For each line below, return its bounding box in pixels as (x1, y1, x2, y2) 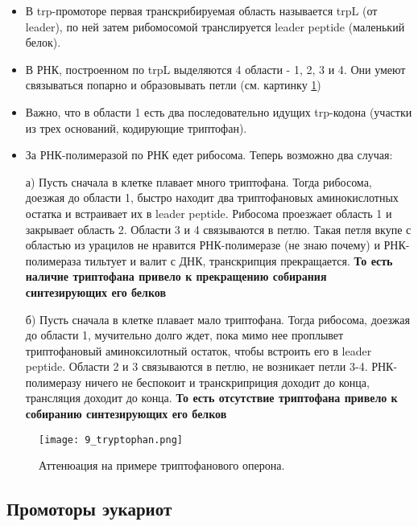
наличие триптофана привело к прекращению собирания (25, 268, 327, 285)
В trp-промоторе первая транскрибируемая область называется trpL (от (25, 2, 378, 18)
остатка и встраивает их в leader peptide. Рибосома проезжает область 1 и (25, 204, 392, 221)
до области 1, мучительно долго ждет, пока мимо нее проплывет (25, 327, 344, 343)
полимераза (25, 252, 81, 269)
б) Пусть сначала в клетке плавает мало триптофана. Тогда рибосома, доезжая (25, 310, 410, 327)
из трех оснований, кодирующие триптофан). (25, 119, 247, 136)
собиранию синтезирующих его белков (25, 405, 227, 422)
